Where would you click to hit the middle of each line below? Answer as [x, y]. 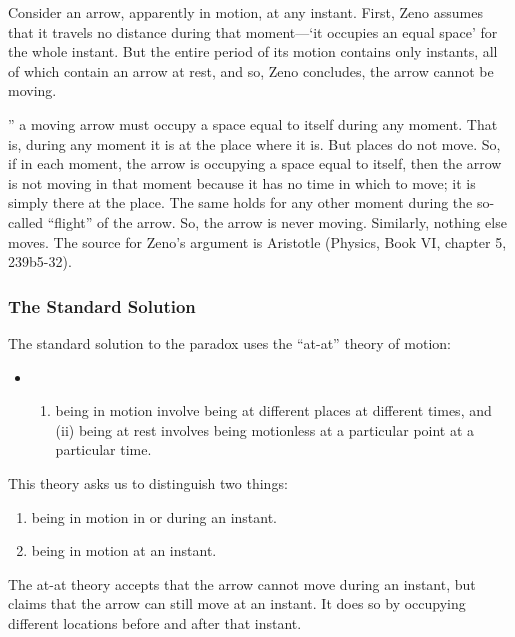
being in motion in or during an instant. [154, 516]
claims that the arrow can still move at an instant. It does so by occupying [237, 603]
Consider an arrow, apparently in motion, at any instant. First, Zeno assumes [245, 12]
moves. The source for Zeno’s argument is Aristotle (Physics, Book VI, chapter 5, [257, 241]
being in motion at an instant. [124, 550]
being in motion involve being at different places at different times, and [273, 410]
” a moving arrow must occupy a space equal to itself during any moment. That [253, 123]
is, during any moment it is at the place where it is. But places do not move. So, [254, 143]
